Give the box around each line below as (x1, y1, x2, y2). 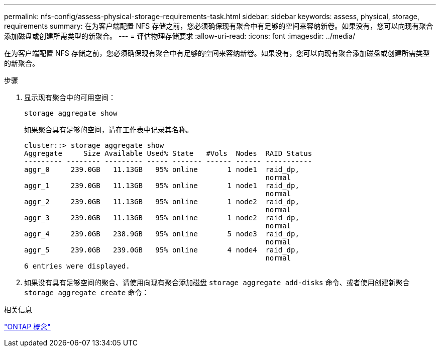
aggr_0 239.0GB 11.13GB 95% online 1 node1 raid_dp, (24, 165, 299, 173)
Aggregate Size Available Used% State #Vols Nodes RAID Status (24, 149, 312, 157)
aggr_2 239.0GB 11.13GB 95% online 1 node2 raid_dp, (24, 198, 299, 206)
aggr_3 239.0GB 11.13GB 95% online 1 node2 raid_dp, (24, 214, 299, 222)
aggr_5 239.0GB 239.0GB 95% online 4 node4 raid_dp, (24, 246, 299, 254)
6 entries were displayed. (24, 262, 130, 270)
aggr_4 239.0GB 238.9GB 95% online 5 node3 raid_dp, (24, 230, 299, 238)
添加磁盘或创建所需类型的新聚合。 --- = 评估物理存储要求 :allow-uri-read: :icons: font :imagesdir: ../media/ (4, 32, 356, 40)
